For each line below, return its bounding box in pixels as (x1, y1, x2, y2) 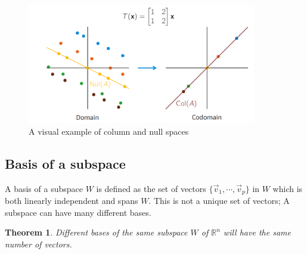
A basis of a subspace (5, 182, 83, 194)
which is (272, 182, 303, 194)
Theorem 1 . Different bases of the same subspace (5, 226, 188, 238)
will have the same (223, 226, 291, 238)
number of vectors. (5, 238, 72, 250)
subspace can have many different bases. (5, 206, 151, 218)
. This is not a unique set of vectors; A (148, 194, 290, 207)
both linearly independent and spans (5, 194, 138, 207)
